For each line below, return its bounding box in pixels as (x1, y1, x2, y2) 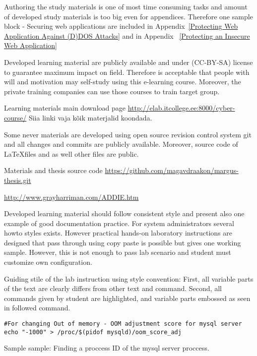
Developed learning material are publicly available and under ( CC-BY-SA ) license (4, 57, 253, 67)
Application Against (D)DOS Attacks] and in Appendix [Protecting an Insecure (4, 30, 250, 41)
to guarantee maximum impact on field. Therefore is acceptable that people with (4, 66, 250, 77)
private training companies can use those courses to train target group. (4, 86, 220, 96)
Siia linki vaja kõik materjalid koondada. (28, 112, 152, 122)
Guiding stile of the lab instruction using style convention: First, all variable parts (4, 273, 254, 284)
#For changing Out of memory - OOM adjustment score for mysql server (4, 320, 242, 328)
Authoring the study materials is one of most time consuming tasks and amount (4, 1, 248, 11)
